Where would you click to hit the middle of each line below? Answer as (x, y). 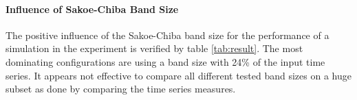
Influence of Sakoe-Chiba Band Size (92, 9)
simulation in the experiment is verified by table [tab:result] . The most (154, 48)
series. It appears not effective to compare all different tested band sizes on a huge (178, 75)
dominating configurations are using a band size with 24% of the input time (165, 61)
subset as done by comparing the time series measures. (121, 89)
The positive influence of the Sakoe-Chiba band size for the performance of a (167, 35)
